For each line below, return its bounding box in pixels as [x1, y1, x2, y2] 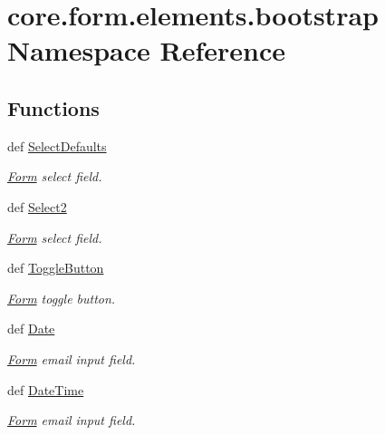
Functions [7, 93, 100, 121]
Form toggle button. [7, 288, 116, 307]
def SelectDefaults [7, 136, 107, 155]
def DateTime [7, 380, 84, 399]
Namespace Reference [7, 32, 285, 69]
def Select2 [7, 197, 67, 216]
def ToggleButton [7, 258, 104, 277]
